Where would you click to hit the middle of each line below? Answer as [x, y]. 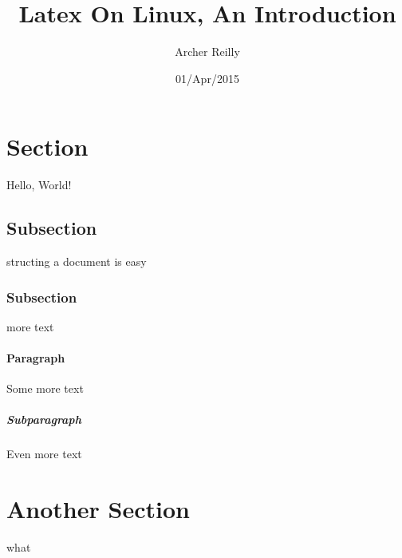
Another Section [98, 509]
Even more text [44, 454]
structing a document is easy [77, 261]
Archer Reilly [207, 51]
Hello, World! [39, 185]
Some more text [45, 388]
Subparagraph [44, 419]
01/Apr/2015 [207, 78]
